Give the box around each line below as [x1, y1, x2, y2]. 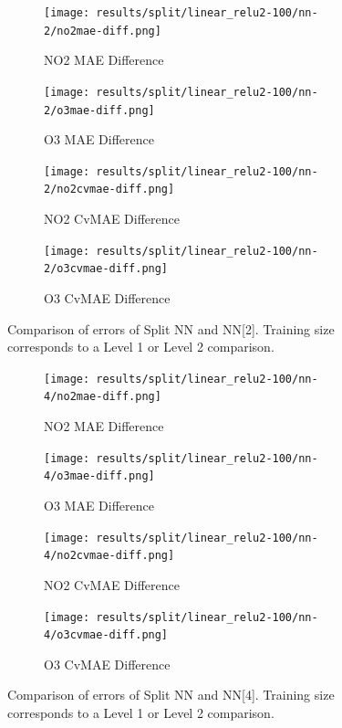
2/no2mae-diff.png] [44, 24, 161, 37]
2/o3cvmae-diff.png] [44, 262, 169, 276]
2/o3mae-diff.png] [44, 103, 155, 117]
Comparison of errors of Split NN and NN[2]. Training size [7, 319, 335, 338]
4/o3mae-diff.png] [44, 470, 155, 483]
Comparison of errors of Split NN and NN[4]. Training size [7, 685, 335, 704]
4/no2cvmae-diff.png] [44, 549, 175, 563]
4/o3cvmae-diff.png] [44, 628, 169, 642]
